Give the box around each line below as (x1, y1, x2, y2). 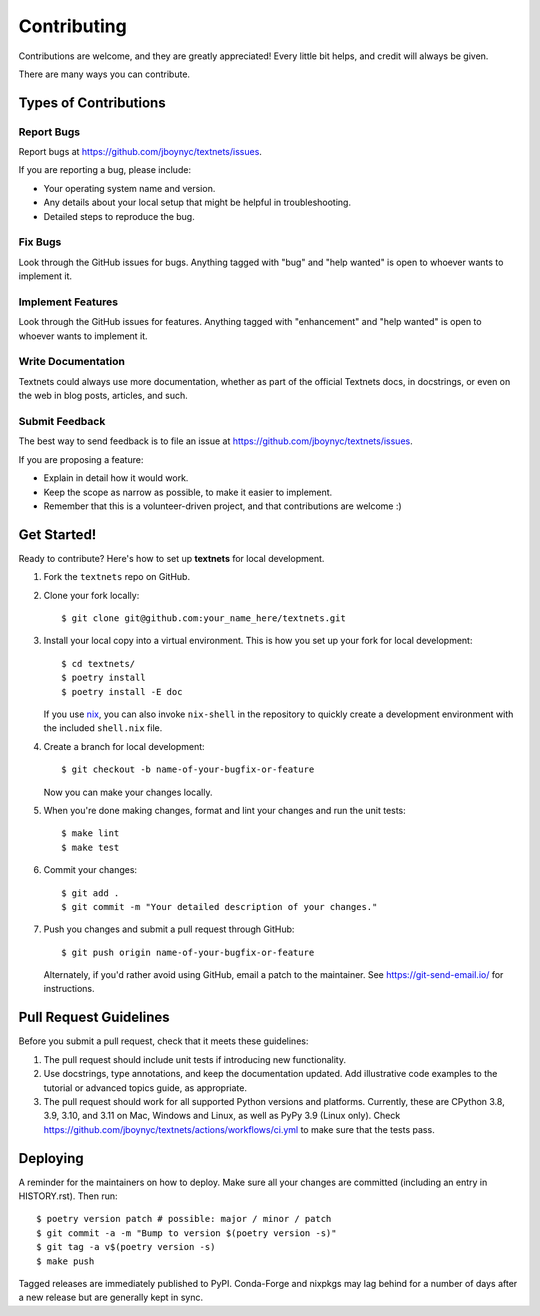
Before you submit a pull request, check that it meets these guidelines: (18, 1035, 309, 1047)
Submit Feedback (18, 415, 106, 429)
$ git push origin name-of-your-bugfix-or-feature (61, 946, 315, 958)
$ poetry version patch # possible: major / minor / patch (36, 1213, 332, 1225)
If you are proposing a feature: (18, 453, 144, 465)
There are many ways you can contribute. (18, 68, 190, 80)
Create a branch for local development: (43, 740, 205, 752)
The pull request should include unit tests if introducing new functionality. (43, 1053, 347, 1065)
